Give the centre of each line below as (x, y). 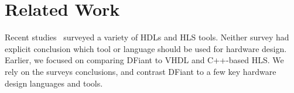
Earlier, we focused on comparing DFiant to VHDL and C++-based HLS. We (144, 60)
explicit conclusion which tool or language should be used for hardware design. (146, 48)
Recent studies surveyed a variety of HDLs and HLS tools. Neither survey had (147, 37)
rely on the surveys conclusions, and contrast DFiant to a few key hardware (141, 71)
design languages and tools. (54, 83)
